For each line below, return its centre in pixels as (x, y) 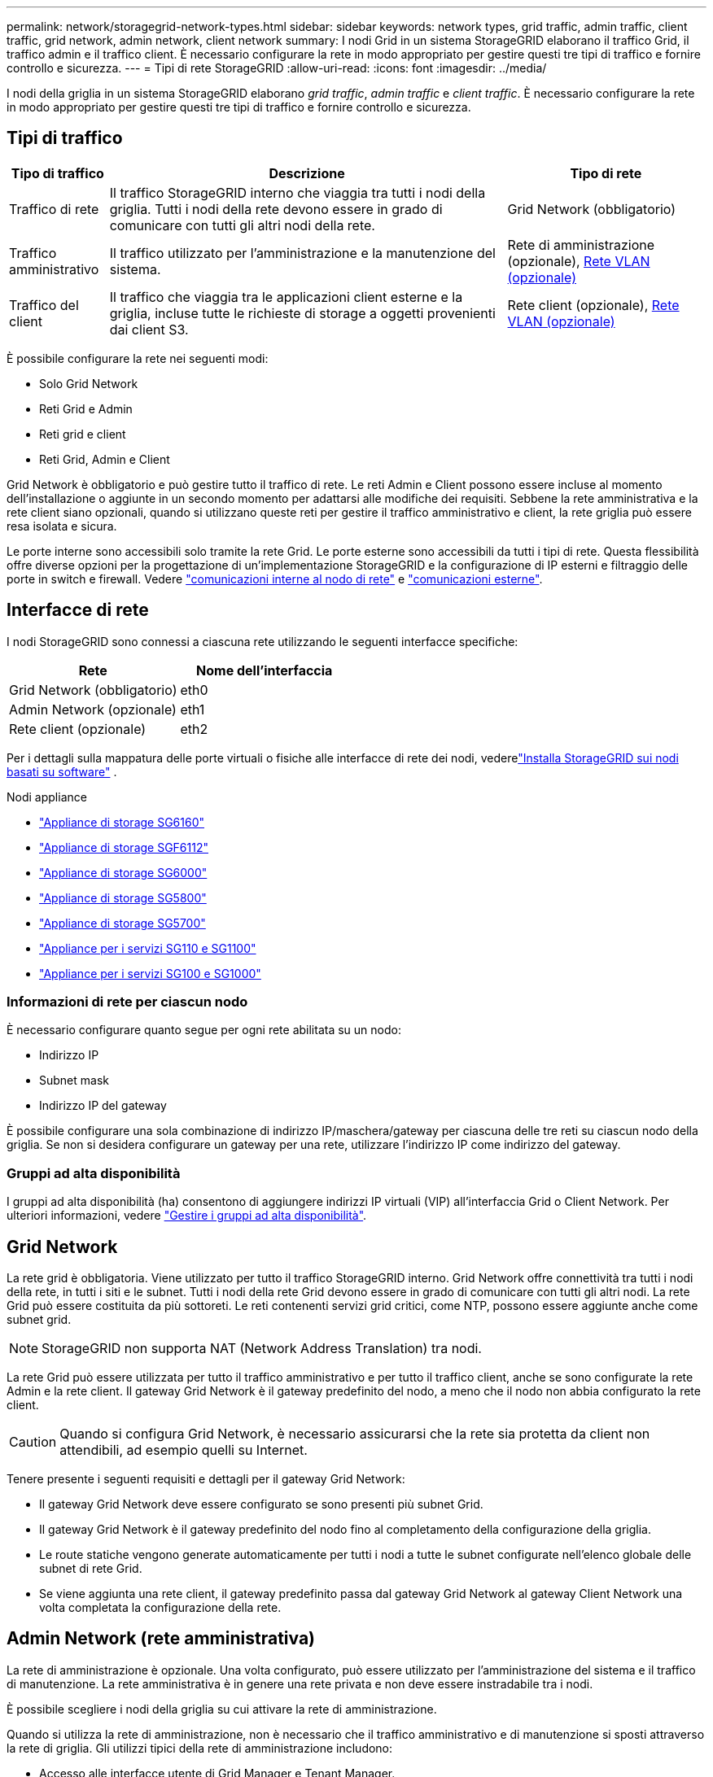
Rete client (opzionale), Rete (593, 305)
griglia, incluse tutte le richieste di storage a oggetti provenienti (302, 313)
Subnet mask (74, 1081)
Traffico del (44, 305)
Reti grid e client (83, 434)
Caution (33, 1442)
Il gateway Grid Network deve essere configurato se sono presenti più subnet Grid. (261, 1504)
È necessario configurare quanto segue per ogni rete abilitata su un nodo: (204, 1030)
